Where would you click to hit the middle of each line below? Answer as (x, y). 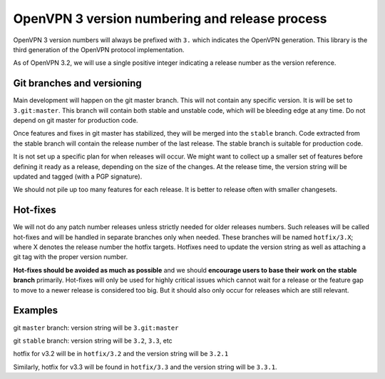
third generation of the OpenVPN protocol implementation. (99, 49)
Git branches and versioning (77, 83)
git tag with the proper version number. (71, 257)
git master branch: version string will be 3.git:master (96, 328)
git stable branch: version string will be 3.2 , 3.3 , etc (93, 340)
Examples (36, 310)
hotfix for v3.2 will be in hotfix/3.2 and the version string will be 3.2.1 (121, 354)
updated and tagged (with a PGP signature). (78, 176)
